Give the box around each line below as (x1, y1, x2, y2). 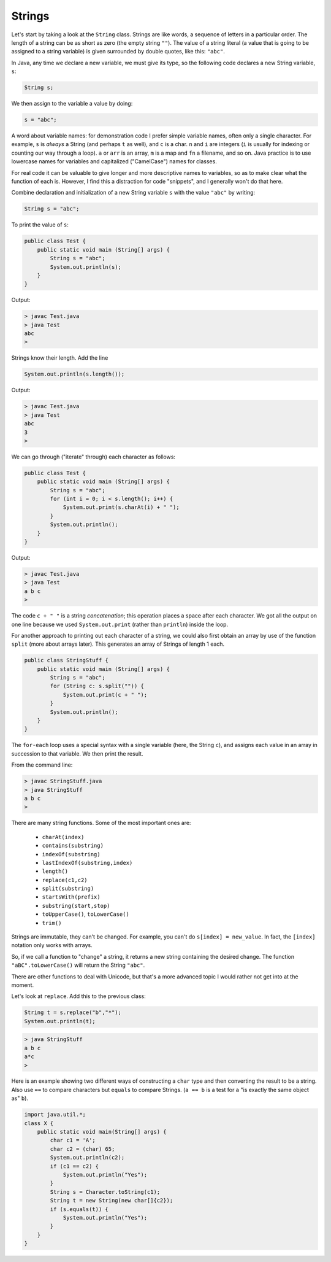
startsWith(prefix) (42, 894, 101, 900)
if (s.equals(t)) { (50, 1206, 108, 1212)
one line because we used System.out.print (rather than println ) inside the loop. (11, 621, 229, 628)
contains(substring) (42, 842, 104, 850)
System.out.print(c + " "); (63, 691, 147, 698)
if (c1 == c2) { (50, 1163, 99, 1169)
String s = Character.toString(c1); (50, 1188, 161, 1195)
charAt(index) (42, 834, 85, 840)
